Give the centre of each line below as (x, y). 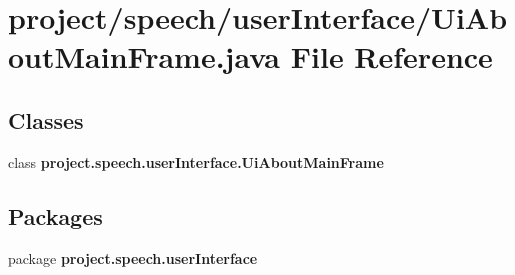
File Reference (391, 56)
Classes (46, 119)
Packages (55, 215)
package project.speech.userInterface (133, 257)
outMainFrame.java (144, 56)
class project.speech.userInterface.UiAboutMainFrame (196, 161)
